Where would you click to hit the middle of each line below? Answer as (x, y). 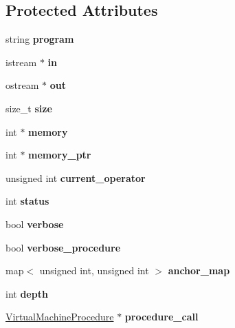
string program (40, 39)
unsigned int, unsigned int (94, 270)
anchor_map (199, 270)
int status (27, 201)
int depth (27, 293)
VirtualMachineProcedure (60, 317)
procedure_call (161, 317)
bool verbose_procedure (63, 247)
